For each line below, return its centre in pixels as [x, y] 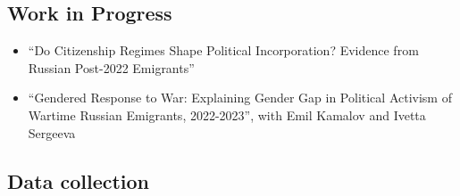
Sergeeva [52, 132]
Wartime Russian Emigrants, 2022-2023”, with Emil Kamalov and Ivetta [227, 114]
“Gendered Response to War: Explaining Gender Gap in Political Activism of [240, 98]
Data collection [79, 180]
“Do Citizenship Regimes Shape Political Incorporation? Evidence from [223, 50]
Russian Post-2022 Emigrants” [111, 67]
